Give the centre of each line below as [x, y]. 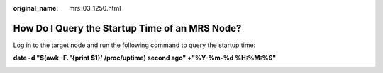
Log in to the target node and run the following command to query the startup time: [134, 45]
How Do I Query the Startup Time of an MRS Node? [127, 28]
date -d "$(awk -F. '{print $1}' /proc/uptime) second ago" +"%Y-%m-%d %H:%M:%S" [145, 58]
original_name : [36, 8]
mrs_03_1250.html [95, 8]
